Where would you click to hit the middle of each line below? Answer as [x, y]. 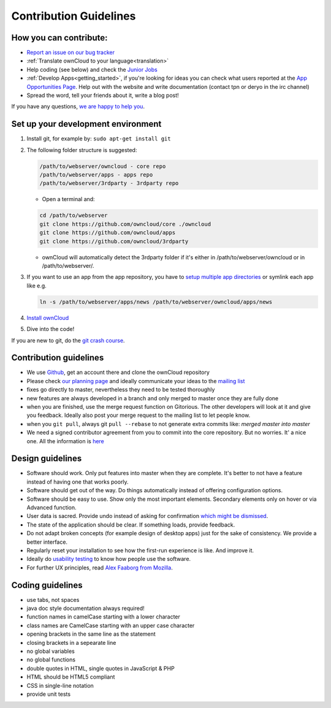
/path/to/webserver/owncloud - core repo [103, 166]
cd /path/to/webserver [74, 215]
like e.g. [37, 286]
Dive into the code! [51, 329]
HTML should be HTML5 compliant [71, 677]
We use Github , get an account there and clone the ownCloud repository [118, 372]
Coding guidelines [47, 585]
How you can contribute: [59, 38]
